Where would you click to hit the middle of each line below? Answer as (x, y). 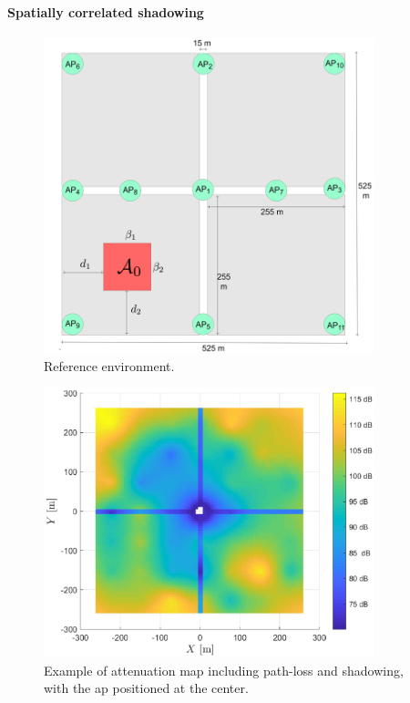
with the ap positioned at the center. (146, 688)
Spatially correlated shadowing (106, 11)
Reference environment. (109, 365)
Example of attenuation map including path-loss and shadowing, (224, 670)
